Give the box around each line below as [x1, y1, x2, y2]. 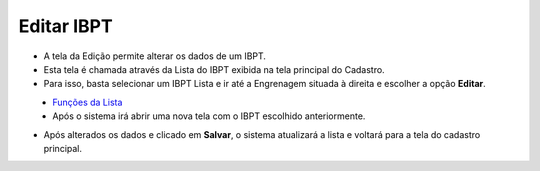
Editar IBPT [18, 15, 114, 37]
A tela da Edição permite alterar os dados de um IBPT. [43, 50, 267, 62]
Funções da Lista [52, 96, 123, 108]
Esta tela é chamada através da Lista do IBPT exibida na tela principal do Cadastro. [43, 63, 385, 75]
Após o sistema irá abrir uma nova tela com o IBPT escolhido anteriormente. [52, 110, 366, 122]
